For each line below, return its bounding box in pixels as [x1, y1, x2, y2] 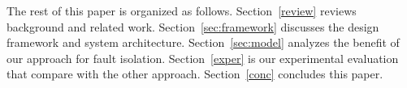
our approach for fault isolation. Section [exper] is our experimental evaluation [6, 49, 399, 66]
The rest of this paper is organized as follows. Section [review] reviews [6, 2, 357, 19]
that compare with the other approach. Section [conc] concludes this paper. [6, 65, 383, 82]
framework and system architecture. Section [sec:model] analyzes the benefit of [6, 34, 400, 51]
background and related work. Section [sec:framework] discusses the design [6, 18, 379, 35]
